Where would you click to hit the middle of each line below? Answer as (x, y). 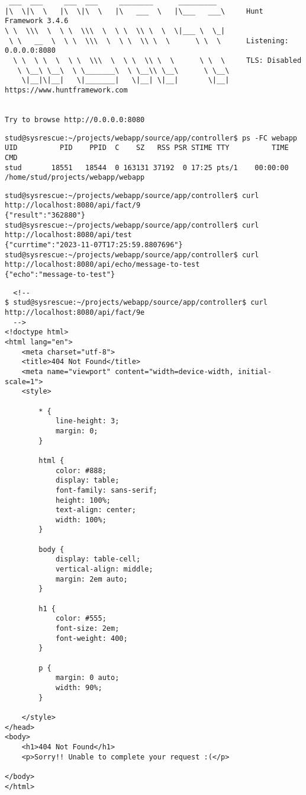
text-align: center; (96, 510)
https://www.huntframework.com (66, 90)
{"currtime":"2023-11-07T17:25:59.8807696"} (94, 245)
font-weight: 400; (91, 638)
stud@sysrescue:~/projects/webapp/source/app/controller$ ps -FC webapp (151, 138)
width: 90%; (79, 687)
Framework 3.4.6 (37, 21)
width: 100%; (81, 520)
